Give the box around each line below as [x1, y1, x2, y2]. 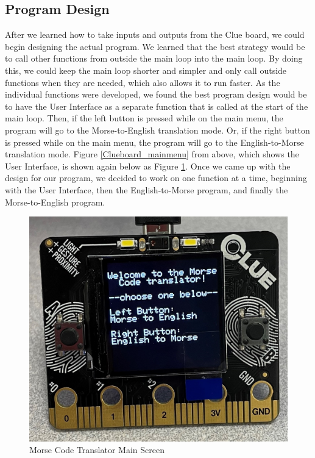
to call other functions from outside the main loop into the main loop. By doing [5, 52, 303, 65]
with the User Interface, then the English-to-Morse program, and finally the [5, 183, 288, 196]
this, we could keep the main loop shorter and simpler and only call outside [5, 63, 287, 76]
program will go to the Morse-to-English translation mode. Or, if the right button [5, 123, 310, 136]
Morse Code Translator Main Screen [29, 443, 165, 456]
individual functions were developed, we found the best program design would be [5, 88, 307, 101]
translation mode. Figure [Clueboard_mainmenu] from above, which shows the [5, 148, 299, 160]
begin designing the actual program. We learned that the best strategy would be [5, 40, 305, 52]
